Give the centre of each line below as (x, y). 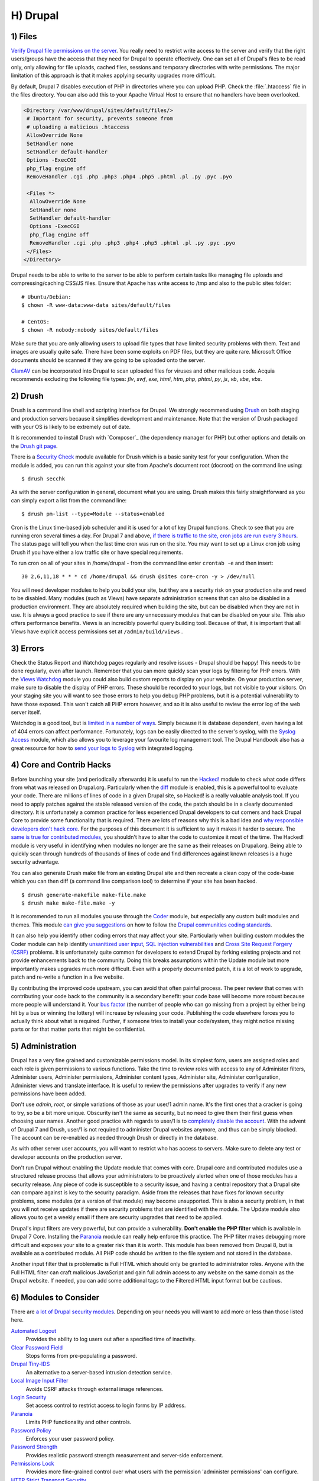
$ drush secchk (43, 479)
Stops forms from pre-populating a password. (82, 1356)
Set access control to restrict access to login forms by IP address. (106, 1405)
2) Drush (27, 396)
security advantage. (35, 862)
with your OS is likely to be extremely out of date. (71, 427)
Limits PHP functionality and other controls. (79, 1422)
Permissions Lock (32, 1464)
